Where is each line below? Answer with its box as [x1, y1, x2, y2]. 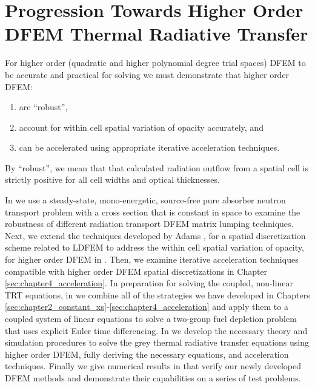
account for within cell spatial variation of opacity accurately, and [19, 120, 264, 133]
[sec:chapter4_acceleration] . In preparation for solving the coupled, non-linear [5, 277, 294, 289]
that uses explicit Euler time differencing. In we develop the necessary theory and [5, 324, 308, 337]
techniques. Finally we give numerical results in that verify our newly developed [5, 360, 302, 372]
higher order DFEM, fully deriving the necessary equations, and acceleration [5, 347, 289, 360]
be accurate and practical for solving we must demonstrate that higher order [5, 68, 290, 81]
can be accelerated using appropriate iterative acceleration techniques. [19, 141, 280, 154]
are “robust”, [19, 100, 68, 113]
